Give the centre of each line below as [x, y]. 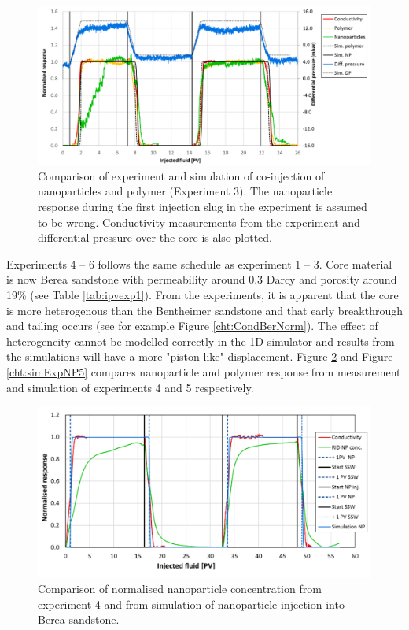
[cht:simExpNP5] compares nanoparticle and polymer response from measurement [204, 371]
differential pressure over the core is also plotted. [155, 237]
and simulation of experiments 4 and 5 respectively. [130, 387]
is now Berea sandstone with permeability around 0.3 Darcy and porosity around [202, 279]
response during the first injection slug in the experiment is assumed [203, 207]
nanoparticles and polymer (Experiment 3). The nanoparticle [185, 191]
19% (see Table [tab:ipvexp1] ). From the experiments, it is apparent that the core [203, 294]
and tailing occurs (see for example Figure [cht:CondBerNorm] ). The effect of [192, 326]
